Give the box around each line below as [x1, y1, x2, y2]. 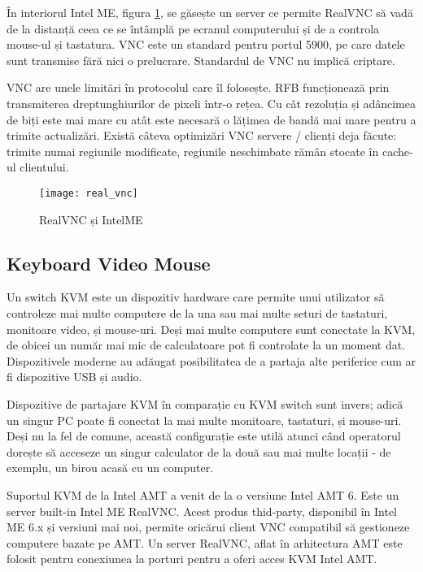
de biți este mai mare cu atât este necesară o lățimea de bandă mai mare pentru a [7, 110, 416, 128]
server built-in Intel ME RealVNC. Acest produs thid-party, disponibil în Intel [7, 502, 398, 519]
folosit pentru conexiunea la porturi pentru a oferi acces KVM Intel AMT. [7, 550, 377, 567]
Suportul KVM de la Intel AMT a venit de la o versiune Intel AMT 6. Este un [7, 486, 399, 503]
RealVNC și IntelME [39, 210, 143, 227]
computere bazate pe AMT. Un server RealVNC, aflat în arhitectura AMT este [7, 534, 403, 551]
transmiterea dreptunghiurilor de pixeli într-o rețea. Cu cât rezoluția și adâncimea [7, 94, 416, 111]
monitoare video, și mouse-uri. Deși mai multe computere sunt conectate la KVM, [7, 320, 416, 337]
